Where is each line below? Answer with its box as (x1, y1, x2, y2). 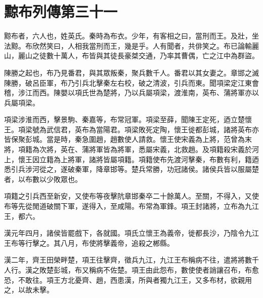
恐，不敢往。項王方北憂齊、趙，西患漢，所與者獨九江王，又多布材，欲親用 (4, 274, 252, 285)
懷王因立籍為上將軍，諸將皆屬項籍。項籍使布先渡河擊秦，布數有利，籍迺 (18, 154, 259, 164)
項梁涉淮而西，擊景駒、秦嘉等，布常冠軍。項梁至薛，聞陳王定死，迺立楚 (4, 114, 245, 125)
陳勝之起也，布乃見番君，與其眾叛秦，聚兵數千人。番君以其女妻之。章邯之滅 (4, 67, 259, 78)
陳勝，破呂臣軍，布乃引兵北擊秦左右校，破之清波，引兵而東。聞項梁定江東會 (4, 77, 259, 88)
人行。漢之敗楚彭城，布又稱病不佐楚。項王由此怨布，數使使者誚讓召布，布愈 (4, 265, 259, 275)
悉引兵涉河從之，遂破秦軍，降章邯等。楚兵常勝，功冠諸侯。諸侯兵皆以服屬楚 (4, 164, 259, 174)
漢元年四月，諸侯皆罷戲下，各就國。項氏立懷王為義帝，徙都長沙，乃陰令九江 (4, 228, 259, 238)
